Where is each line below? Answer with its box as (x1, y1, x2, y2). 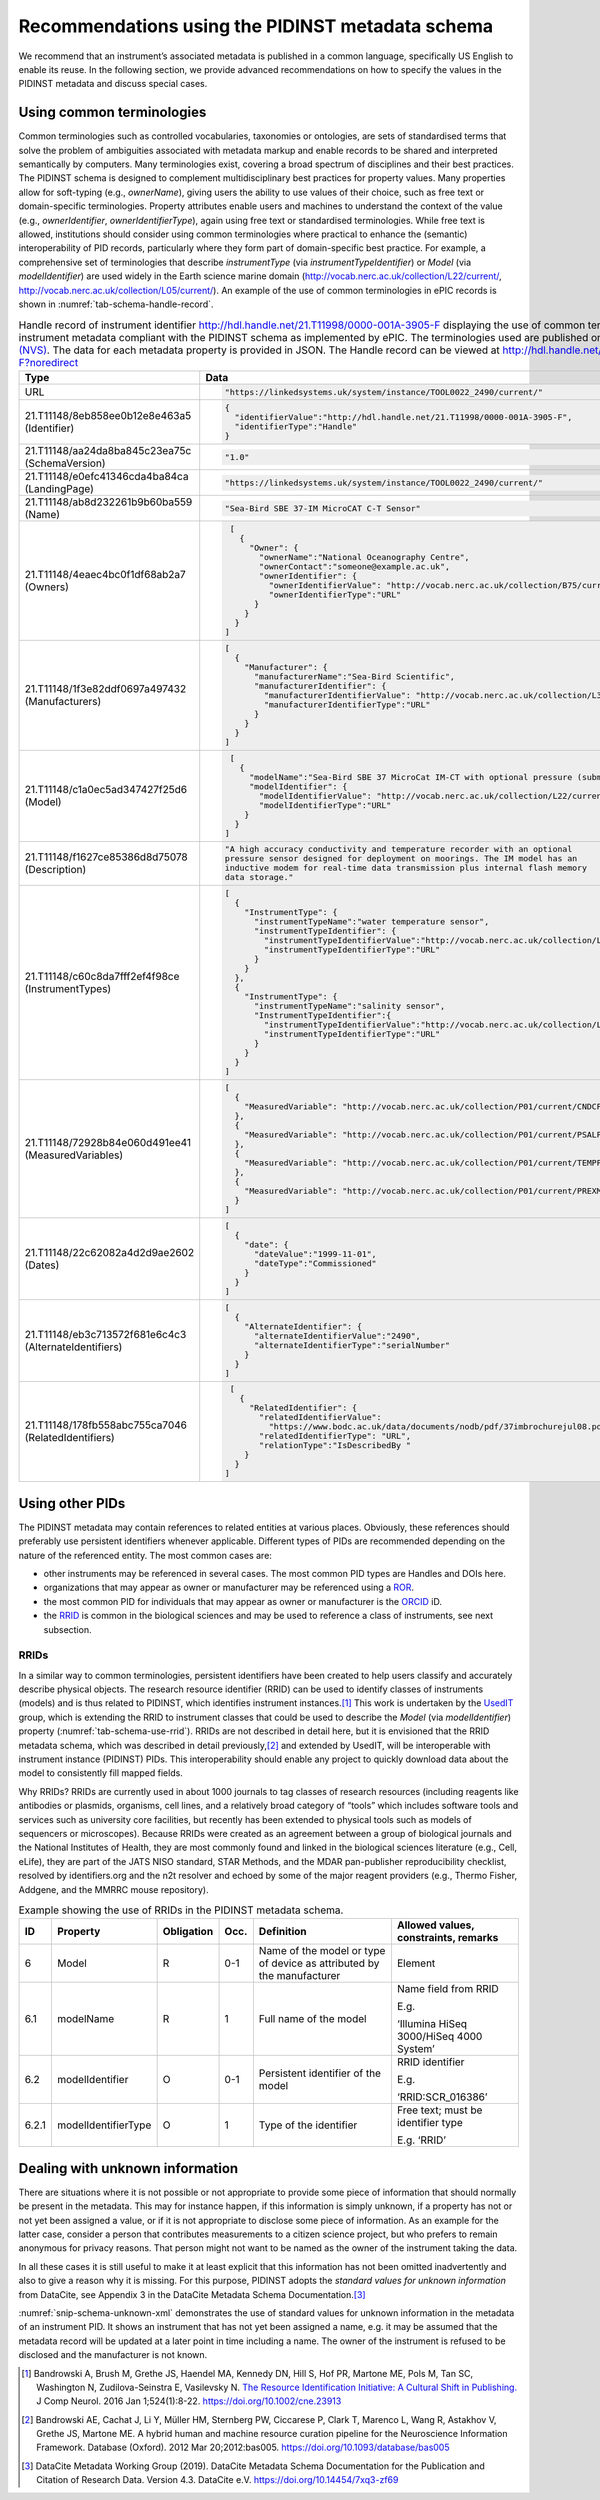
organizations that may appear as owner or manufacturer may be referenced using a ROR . (43, 1581, 415, 1594)
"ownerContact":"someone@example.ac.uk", (258, 561, 450, 572)
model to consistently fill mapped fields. (18, 1767, 184, 1779)
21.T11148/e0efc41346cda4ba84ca (24, 470, 189, 484)
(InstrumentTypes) (24, 982, 112, 996)
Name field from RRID (396, 1982, 499, 1996)
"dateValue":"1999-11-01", (253, 1248, 377, 1259)
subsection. (43, 1623, 92, 1635)
